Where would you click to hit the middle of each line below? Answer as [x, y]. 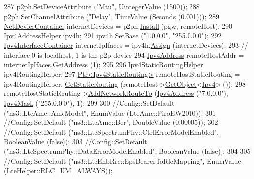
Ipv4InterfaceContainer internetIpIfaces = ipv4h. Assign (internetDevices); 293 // [126, 45]
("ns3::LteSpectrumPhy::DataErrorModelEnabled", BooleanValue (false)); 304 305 [127, 151]
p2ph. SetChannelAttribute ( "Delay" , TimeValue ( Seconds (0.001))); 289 [112, 16]
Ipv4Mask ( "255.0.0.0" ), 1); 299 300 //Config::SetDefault [89, 103]
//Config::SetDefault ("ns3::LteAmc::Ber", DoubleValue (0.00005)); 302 [111, 122]
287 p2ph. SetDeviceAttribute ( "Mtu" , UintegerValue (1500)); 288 [102, 6]
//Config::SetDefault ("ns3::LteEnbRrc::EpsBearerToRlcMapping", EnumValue [123, 161]
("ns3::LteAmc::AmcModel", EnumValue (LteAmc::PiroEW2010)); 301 [110, 112]
